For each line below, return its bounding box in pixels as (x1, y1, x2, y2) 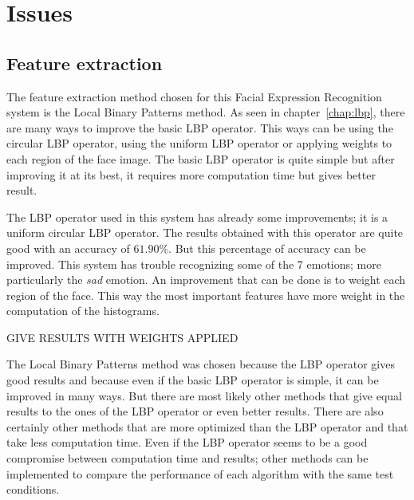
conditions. (6, 481, 60, 498)
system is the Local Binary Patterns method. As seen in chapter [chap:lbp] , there (6, 104, 405, 120)
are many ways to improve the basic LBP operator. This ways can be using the (6, 119, 393, 136)
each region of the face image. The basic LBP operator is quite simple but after (6, 150, 395, 167)
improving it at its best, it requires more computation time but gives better (6, 166, 376, 183)
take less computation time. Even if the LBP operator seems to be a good (6, 434, 368, 451)
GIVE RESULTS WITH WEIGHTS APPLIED (6, 329, 239, 345)
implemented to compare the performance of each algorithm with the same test (6, 465, 394, 482)
